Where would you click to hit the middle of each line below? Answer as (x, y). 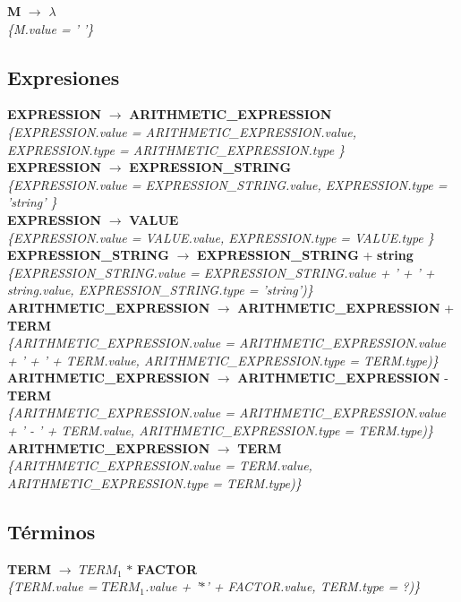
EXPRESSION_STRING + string (305, 255)
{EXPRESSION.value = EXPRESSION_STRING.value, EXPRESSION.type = (227, 184)
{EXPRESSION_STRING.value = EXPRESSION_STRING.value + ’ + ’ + (221, 272)
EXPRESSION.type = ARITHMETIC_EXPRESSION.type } (176, 149)
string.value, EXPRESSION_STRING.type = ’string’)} (160, 290)
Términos (51, 531)
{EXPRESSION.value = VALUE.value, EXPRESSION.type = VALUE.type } (221, 237)
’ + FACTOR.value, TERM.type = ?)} (313, 586)
